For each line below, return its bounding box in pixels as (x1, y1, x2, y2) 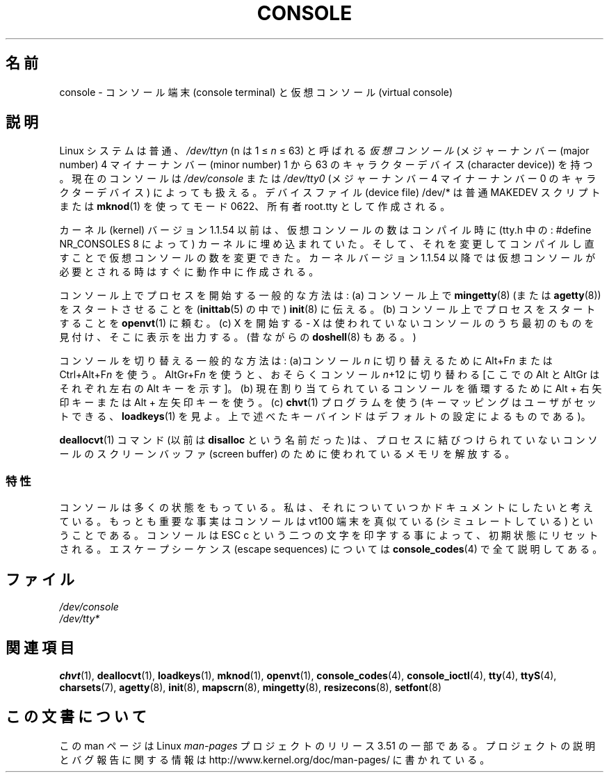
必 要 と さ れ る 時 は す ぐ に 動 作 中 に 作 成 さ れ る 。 (59, 266, 319, 278)
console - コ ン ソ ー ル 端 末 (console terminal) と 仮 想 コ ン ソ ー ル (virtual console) (59, 86, 453, 98)
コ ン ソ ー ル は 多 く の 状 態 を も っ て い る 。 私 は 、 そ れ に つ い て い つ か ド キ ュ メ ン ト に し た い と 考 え (59, 501, 593, 514)
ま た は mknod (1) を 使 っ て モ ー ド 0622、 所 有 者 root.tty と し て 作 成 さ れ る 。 (59, 200, 450, 213)
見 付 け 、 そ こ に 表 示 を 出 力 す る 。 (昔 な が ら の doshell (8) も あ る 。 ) (59, 331, 416, 343)
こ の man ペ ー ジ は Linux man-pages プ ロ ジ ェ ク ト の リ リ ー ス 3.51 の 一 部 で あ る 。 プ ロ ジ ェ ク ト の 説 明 (59, 739, 596, 752)
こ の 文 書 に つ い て (6, 708, 147, 726)
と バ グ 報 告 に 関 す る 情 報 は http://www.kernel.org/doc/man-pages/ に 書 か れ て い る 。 (59, 753, 490, 765)
